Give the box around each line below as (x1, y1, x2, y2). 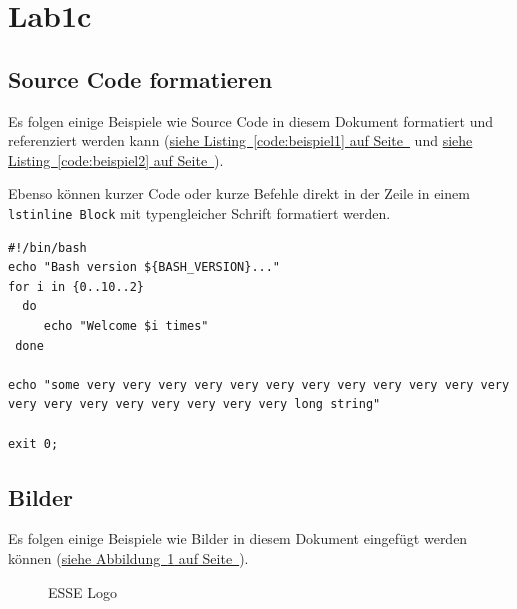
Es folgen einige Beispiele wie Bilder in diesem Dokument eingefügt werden (8, 528, 468, 549)
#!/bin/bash (8, 240, 87, 255)
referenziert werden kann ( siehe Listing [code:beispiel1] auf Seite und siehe (8, 130, 473, 151)
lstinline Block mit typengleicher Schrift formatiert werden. (8, 202, 391, 223)
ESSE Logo (48, 581, 118, 602)
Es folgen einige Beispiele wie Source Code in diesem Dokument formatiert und (8, 110, 494, 131)
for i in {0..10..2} (8, 279, 145, 294)
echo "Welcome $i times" (43, 318, 209, 333)
